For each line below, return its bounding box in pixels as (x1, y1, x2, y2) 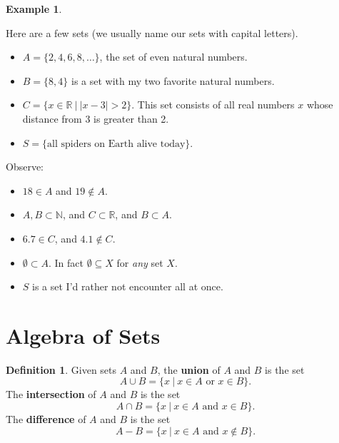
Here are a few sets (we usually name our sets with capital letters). (6, 25, 298, 40)
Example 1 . (6, 1, 62, 16)
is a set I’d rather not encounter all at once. (32, 279, 223, 294)
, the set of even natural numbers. (99, 49, 248, 64)
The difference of (6, 412, 86, 427)
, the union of (157, 362, 221, 377)
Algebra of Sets (6, 320, 161, 350)
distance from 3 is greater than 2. (22, 111, 169, 126)
